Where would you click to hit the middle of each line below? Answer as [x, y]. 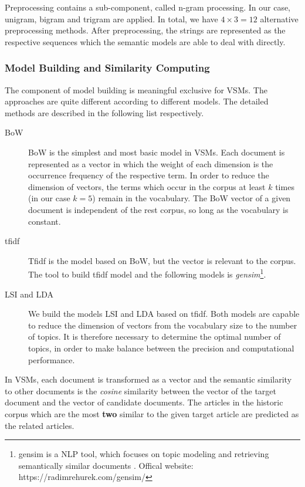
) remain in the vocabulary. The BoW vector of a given [192, 198]
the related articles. [40, 425]
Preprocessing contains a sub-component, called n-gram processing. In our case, [148, 7]
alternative [279, 18]
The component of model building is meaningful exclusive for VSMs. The [136, 89]
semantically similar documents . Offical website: [106, 465]
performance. [52, 359]
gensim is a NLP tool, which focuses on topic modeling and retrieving [144, 454]
